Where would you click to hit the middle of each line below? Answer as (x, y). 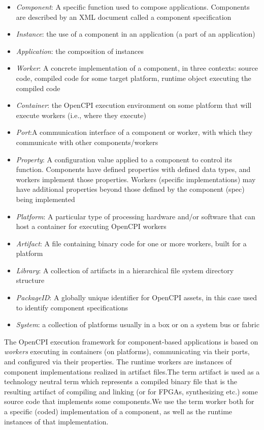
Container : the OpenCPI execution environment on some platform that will (134, 105)
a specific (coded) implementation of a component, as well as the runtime (118, 411)
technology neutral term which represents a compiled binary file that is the (121, 381)
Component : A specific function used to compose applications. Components (133, 7)
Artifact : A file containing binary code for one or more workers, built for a (131, 243)
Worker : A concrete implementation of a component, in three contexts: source (137, 68)
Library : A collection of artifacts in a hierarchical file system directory (125, 270)
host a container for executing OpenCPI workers (91, 226)
